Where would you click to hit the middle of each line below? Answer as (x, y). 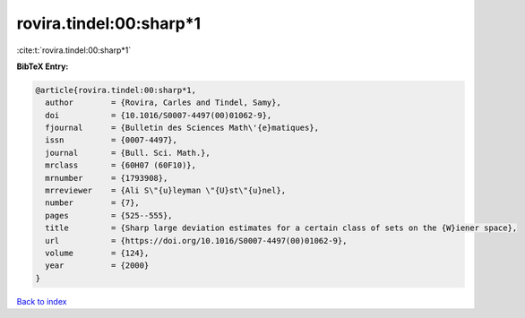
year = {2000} (97, 266)
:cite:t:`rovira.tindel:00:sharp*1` (74, 50)
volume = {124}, (97, 253)
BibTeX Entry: (43, 66)
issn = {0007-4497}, (112, 140)
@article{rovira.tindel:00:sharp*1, (116, 90)
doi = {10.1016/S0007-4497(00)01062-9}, (159, 115)
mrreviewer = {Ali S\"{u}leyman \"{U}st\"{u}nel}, (166, 191)
